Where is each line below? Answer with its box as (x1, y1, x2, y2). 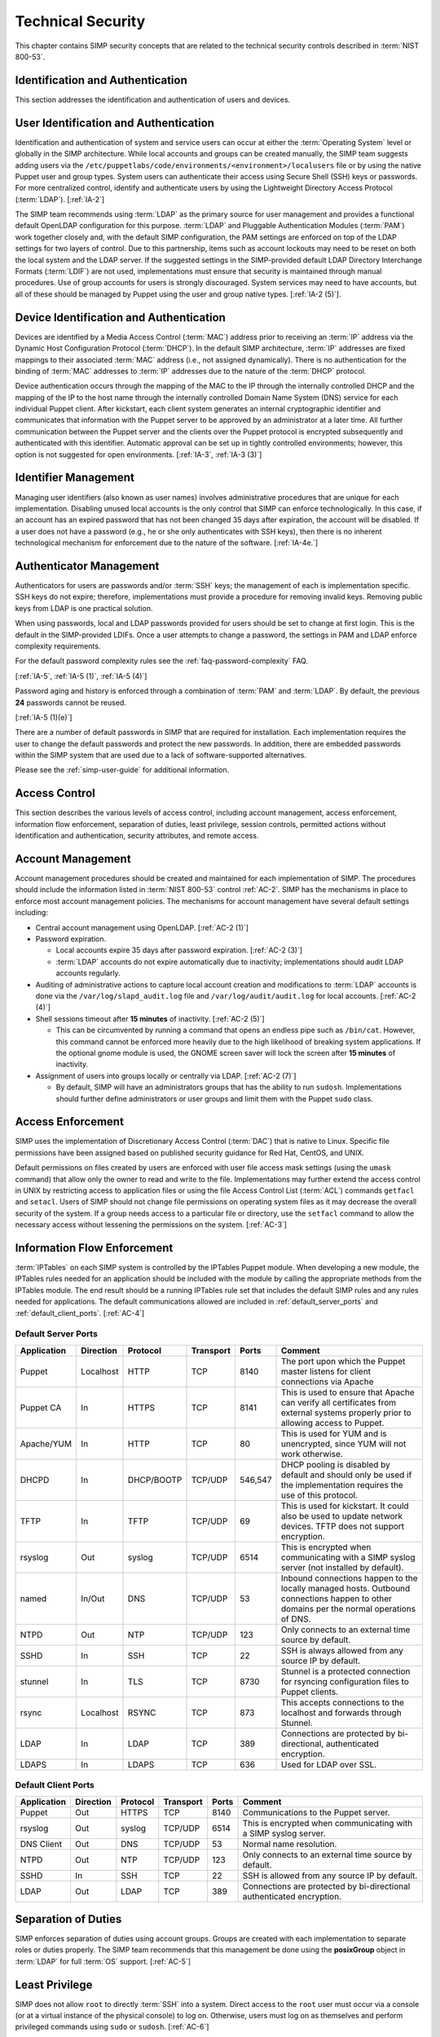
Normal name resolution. (242, 1838, 337, 1850)
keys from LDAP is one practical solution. (15, 603, 153, 613)
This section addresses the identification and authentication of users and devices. (15, 95, 291, 104)
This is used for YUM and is (280, 1428, 387, 1439)
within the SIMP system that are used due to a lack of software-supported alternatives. (15, 750, 307, 760)
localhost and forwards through (280, 1707, 403, 1718)
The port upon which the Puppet (280, 1355, 406, 1366)
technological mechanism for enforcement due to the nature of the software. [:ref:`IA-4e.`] (15, 538, 319, 548)
